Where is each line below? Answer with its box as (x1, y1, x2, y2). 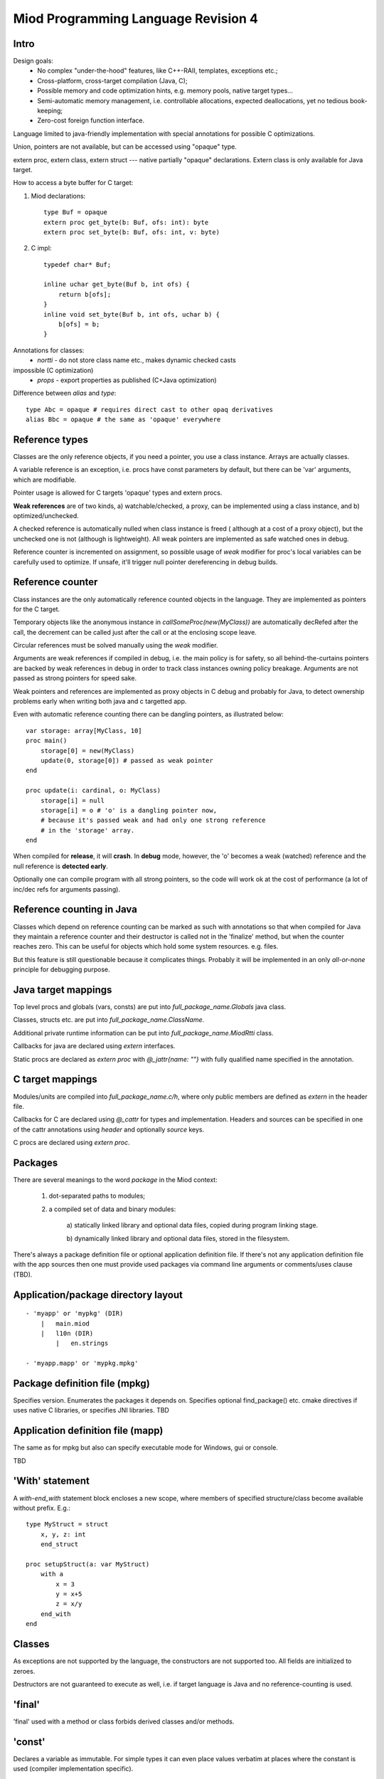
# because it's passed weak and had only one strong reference (40, 816, 266, 825)
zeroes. (13, 1667, 36, 1675)
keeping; (37, 107, 63, 115)
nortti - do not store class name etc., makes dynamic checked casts (37, 356, 236, 364)
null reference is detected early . (13, 862, 108, 870)
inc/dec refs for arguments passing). (13, 885, 121, 893)
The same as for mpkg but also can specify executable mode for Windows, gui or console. (13, 1443, 279, 1452)
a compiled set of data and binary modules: (48, 1205, 176, 1213)
